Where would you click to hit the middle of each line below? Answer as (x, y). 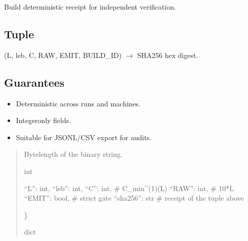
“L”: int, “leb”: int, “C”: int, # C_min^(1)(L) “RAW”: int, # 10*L (129, 188)
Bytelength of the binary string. (73, 154)
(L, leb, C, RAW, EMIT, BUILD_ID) (63, 55)
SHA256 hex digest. (168, 55)
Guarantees (34, 82)
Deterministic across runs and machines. (78, 103)
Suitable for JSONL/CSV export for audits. (84, 137)
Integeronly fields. (43, 120)
